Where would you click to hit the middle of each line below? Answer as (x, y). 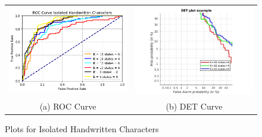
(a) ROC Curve (68, 106)
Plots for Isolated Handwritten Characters (82, 129)
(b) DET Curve (194, 106)
